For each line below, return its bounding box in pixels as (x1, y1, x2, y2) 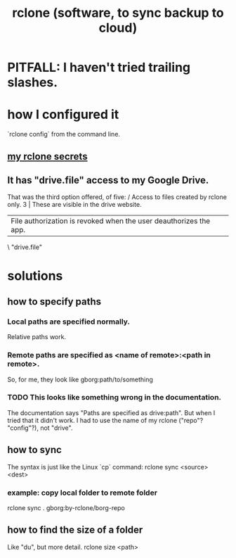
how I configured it (7, 107, 119, 122)
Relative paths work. (7, 333, 67, 341)
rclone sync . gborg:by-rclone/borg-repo (7, 503, 125, 512)
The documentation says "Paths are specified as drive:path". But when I (7, 408, 216, 417)
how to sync (7, 444, 62, 456)
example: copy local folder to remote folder (7, 488, 158, 497)
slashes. (7, 75, 58, 91)
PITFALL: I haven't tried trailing (7, 60, 191, 75)
